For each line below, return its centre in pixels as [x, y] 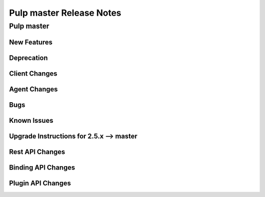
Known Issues [31, 120]
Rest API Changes [37, 152]
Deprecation [28, 58]
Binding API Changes [42, 167]
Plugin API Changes [40, 183]
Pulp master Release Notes [65, 13]
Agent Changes [34, 89]
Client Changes [33, 73]
